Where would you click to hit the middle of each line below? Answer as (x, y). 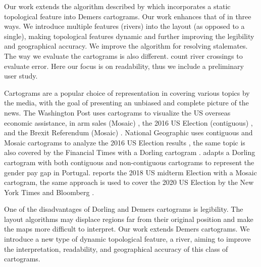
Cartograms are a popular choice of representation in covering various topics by (127, 92)
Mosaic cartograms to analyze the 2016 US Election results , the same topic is (125, 142)
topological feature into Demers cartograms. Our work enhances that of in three (128, 16)
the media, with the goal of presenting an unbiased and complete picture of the (126, 103)
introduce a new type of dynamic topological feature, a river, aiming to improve (127, 239)
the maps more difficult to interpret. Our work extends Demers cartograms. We (127, 229)
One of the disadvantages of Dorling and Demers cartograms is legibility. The (124, 209)
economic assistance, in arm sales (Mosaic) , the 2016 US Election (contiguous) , (128, 122)
